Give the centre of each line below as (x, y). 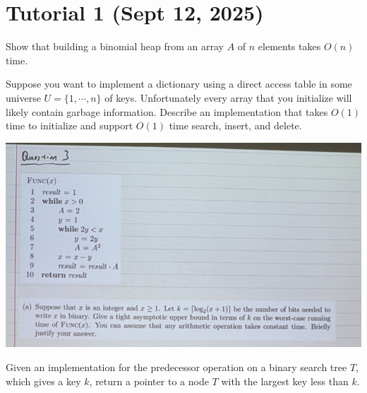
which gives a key (43, 381)
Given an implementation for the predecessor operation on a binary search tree (176, 366)
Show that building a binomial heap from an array (115, 46)
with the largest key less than (285, 381)
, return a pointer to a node (149, 381)
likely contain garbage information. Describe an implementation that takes (167, 111)
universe (23, 97)
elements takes (289, 46)
